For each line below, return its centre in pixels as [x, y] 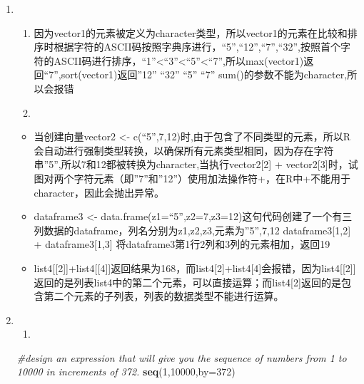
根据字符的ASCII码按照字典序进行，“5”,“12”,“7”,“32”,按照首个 [197, 47]
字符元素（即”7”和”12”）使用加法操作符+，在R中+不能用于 [212, 178]
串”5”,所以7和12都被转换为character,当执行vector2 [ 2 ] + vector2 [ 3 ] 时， [191, 164]
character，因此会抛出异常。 [99, 192]
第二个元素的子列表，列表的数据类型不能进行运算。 [164, 296]
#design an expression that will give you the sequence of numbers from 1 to [182, 357]
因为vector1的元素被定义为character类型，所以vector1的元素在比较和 [191, 32]
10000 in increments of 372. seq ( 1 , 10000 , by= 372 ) [126, 372]
